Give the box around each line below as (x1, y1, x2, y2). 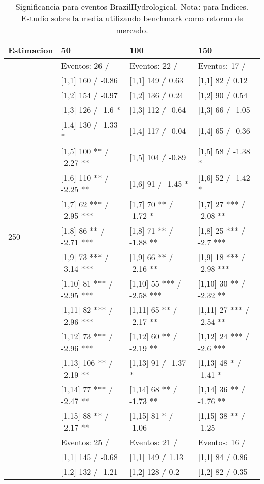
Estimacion (8, 44, 53, 56)
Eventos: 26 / (61, 60, 109, 71)
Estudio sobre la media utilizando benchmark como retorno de (21, 12, 243, 24)
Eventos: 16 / (197, 436, 246, 448)
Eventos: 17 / (197, 60, 246, 71)
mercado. (116, 24, 148, 36)
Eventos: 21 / (129, 436, 178, 448)
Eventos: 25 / (61, 436, 109, 448)
